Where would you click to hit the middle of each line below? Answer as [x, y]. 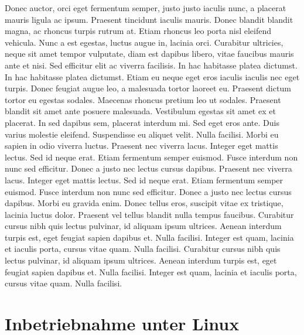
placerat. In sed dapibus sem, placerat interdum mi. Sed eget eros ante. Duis [142, 122]
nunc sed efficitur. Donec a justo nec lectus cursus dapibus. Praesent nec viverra [148, 168]
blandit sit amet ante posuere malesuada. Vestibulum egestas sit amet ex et [140, 111]
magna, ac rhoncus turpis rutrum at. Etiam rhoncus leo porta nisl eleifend [138, 31]
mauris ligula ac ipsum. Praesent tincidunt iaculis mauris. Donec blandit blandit [149, 19]
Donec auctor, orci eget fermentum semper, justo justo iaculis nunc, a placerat [146, 8]
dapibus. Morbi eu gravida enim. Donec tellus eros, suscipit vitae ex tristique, [144, 203]
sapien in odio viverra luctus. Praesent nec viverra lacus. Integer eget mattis [141, 146]
